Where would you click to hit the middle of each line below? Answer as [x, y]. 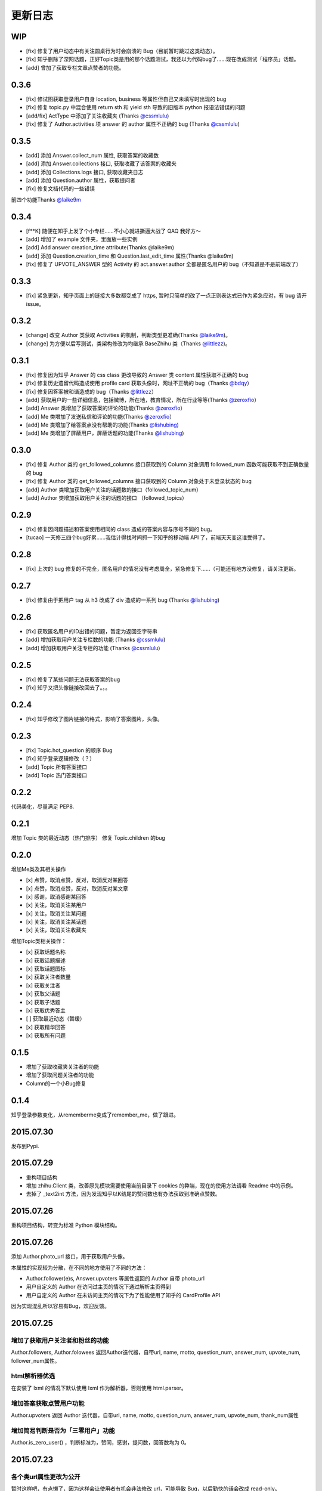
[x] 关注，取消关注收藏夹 [56, 930]
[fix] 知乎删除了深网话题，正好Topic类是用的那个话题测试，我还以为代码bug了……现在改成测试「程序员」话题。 [162, 59]
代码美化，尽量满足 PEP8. [43, 806]
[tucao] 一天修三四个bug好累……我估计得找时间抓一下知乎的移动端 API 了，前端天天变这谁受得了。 [147, 537]
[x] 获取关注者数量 [48, 977]
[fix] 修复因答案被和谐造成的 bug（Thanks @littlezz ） [92, 391]
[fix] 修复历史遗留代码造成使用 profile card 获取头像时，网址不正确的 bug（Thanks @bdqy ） [139, 383]
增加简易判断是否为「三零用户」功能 [63, 1430]
